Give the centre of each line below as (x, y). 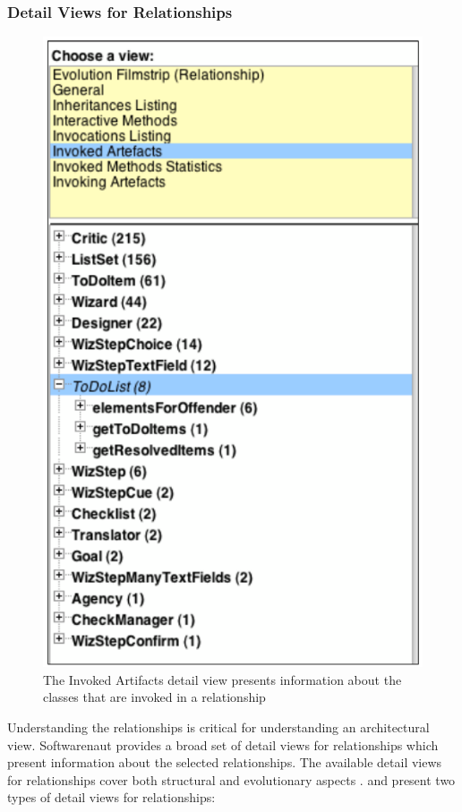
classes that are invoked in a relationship (154, 697)
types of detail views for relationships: (111, 797)
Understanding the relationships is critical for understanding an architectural (218, 727)
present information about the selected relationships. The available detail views (225, 762)
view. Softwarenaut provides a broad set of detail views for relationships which (223, 744)
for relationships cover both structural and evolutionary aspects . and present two (231, 779)
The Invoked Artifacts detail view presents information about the (222, 679)
